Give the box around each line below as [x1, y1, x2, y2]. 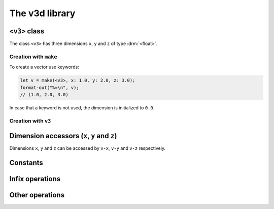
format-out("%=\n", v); [20, 85, 80, 91]
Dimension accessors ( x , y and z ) [9, 132, 117, 140]
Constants [9, 158, 43, 167]
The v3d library [9, 8, 76, 19]
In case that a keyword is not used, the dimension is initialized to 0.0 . [9, 104, 155, 111]
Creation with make [9, 53, 58, 60]
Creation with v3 [9, 117, 51, 124]
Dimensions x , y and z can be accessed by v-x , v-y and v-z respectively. [9, 145, 166, 151]
